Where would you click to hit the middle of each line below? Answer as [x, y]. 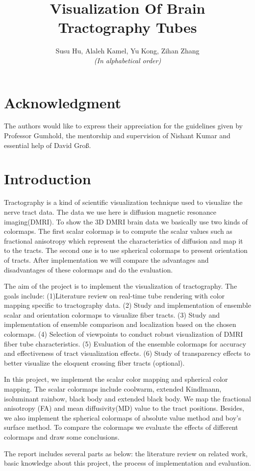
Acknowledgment [63, 102]
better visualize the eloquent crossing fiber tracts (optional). [94, 362]
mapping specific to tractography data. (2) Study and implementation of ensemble [127, 305]
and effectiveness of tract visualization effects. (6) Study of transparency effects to [127, 353]
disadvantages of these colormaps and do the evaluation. [89, 269]
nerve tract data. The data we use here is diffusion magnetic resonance [110, 211]
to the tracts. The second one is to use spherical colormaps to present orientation [126, 250]
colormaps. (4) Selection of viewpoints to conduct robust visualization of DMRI [124, 334]
